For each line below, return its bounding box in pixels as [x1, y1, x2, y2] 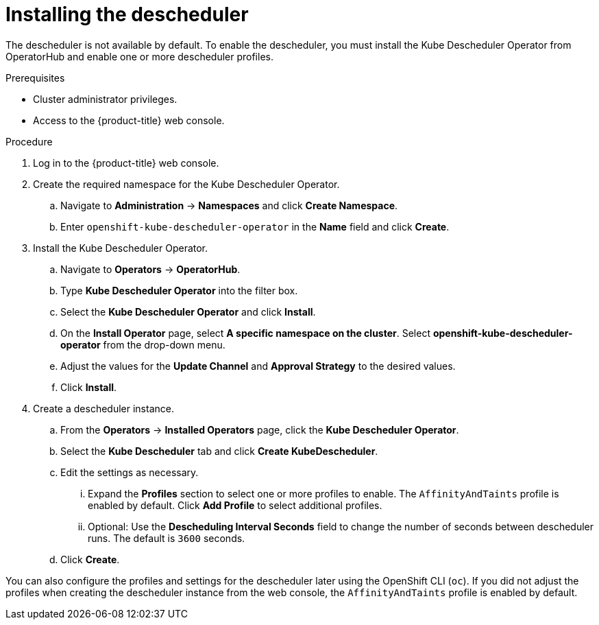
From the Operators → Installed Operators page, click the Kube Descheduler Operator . [60, 423, 459, 436]
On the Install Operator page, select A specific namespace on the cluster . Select [60, 327, 430, 339]
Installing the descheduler [5, 3, 249, 26]
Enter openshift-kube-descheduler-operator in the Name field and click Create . [60, 220, 450, 233]
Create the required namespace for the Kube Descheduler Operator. [33, 178, 340, 190]
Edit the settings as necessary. [60, 466, 199, 478]
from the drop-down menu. [103, 338, 225, 351]
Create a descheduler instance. [33, 402, 174, 414]
